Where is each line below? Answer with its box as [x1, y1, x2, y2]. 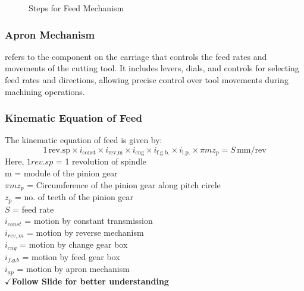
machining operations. [5, 85, 85, 97]
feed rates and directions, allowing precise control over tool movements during [5, 74, 289, 86]
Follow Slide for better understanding [11, 274, 169, 287]
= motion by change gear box [20, 238, 128, 251]
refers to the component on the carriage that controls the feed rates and [5, 50, 267, 62]
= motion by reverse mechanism [27, 226, 144, 238]
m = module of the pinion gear [5, 167, 118, 179]
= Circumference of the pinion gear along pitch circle [27, 178, 221, 191]
